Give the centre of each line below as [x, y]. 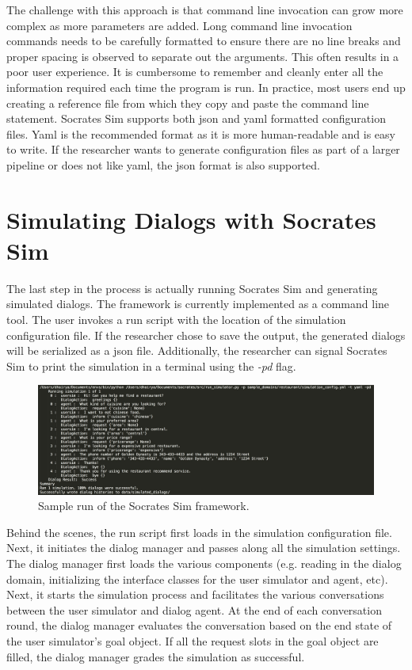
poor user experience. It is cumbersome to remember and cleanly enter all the [195, 72]
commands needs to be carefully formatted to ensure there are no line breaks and [204, 41]
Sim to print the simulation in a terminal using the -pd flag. [151, 365]
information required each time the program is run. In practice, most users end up [206, 87]
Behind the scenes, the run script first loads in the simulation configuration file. [199, 532]
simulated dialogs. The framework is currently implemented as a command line [198, 304]
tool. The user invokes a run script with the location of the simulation [176, 320]
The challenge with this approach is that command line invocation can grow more [205, 10]
